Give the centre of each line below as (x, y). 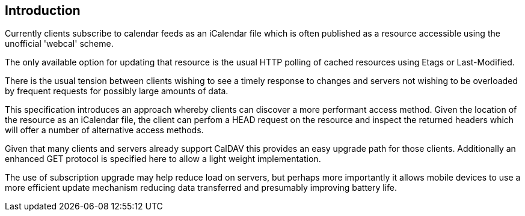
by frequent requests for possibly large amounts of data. (117, 91)
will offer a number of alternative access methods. (104, 130)
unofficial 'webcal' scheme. (59, 44)
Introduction (43, 10)
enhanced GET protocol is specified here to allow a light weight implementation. (163, 159)
